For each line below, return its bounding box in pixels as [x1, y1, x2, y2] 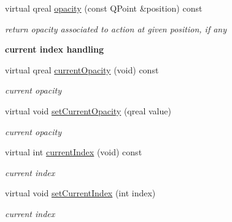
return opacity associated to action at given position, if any [5, 22, 227, 35]
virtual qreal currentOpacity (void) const [5, 63, 159, 76]
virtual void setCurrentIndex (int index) [5, 187, 156, 199]
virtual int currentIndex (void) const [5, 146, 142, 158]
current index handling [5, 43, 104, 56]
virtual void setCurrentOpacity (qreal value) [5, 104, 171, 117]
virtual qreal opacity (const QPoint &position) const [5, 2, 203, 14]
